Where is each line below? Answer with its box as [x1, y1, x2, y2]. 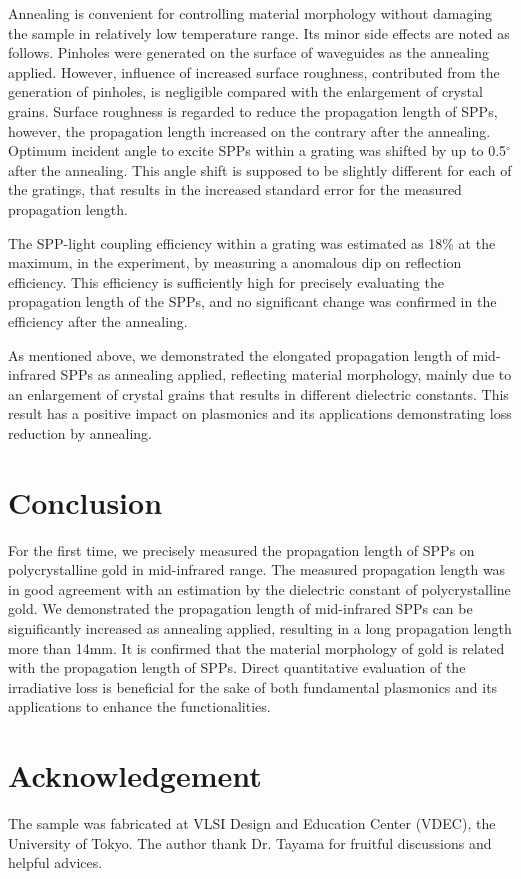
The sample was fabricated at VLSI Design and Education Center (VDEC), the [8, 813, 496, 834]
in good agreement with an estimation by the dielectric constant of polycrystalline [8, 578, 511, 599]
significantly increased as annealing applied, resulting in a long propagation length [8, 617, 512, 638]
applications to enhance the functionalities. [8, 696, 271, 717]
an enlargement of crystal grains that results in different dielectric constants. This [8, 383, 509, 404]
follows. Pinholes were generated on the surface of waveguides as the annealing [8, 42, 489, 63]
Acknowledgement [8, 755, 262, 796]
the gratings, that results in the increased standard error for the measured [8, 179, 462, 200]
